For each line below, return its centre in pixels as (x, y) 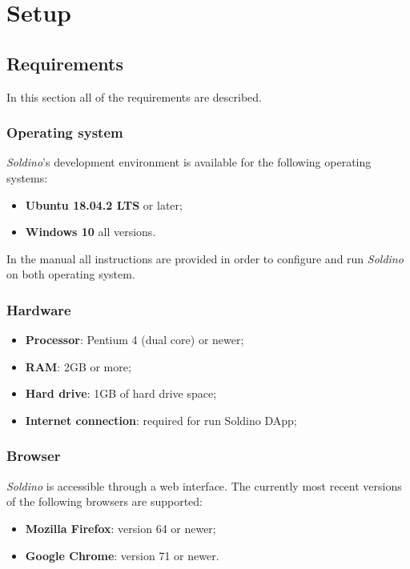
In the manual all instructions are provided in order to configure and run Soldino (205, 258)
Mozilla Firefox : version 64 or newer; (121, 528)
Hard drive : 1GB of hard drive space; (121, 393)
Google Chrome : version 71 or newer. (122, 555)
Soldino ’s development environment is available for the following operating (189, 162)
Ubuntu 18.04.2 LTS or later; (104, 204)
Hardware (39, 309)
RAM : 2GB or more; (78, 366)
